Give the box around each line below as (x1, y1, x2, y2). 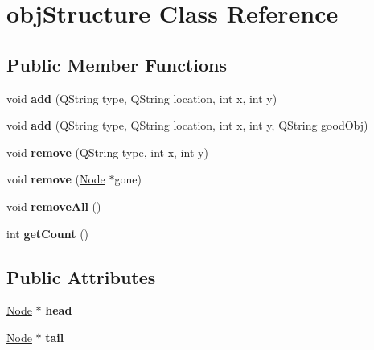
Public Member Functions (6, 51, 227, 76)
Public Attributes (6, 264, 156, 289)
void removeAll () (6, 197, 101, 214)
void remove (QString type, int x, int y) (6, 143, 208, 160)
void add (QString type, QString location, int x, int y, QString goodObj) (6, 117, 368, 134)
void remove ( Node (6, 171, 105, 187)
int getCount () (6, 224, 89, 241)
